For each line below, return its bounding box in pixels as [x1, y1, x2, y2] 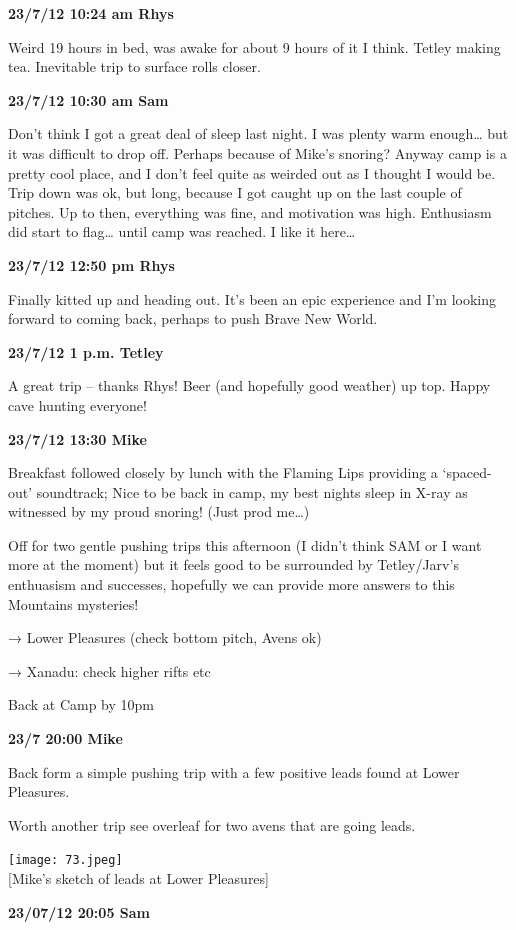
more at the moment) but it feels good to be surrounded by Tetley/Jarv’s [8, 554, 459, 575]
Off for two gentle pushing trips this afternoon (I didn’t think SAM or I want [8, 534, 482, 555]
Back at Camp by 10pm [8, 694, 155, 715]
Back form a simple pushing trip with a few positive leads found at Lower [8, 761, 460, 782]
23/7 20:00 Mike [8, 728, 123, 749]
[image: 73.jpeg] [8, 853, 123, 868]
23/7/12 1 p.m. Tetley [8, 341, 164, 362]
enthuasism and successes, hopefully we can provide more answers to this [8, 574, 455, 595]
